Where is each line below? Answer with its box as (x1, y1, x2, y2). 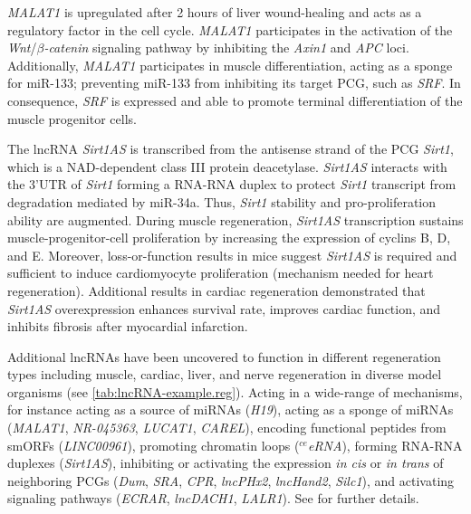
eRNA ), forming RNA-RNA (307, 435, 463, 454)
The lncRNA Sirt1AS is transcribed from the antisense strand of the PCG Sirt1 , (7, 139, 454, 158)
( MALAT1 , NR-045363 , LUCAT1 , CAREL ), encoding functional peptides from (7, 418, 447, 437)
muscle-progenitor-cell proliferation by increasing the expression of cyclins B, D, (7, 228, 451, 247)
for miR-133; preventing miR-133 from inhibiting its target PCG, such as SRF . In (7, 73, 461, 92)
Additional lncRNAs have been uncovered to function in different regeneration (7, 347, 441, 366)
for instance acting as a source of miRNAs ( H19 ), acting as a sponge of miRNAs (7, 400, 454, 419)
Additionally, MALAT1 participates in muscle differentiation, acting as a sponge (7, 55, 453, 74)
